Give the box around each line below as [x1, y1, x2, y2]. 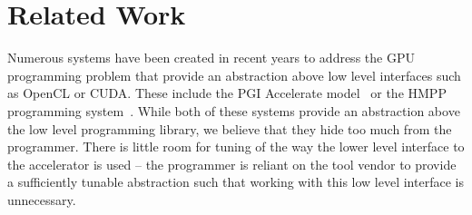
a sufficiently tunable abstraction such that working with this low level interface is [7, 172, 464, 191]
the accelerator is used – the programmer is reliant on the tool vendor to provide [7, 154, 457, 173]
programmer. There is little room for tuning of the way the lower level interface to [7, 137, 465, 156]
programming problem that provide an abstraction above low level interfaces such [7, 65, 461, 84]
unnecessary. [7, 190, 76, 209]
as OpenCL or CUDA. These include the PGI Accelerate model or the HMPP [7, 83, 447, 103]
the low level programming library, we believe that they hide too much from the [7, 119, 452, 138]
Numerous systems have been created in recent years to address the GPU [7, 48, 415, 67]
